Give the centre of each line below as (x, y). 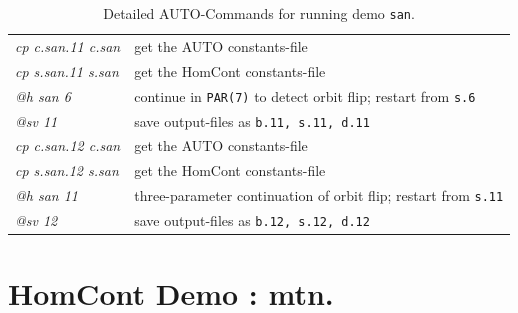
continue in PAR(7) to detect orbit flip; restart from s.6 (305, 95)
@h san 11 (46, 195)
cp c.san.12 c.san (68, 145)
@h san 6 (43, 95)
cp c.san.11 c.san (68, 45)
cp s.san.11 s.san (67, 70)
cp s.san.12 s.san (67, 170)
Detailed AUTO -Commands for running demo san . (259, 13)
